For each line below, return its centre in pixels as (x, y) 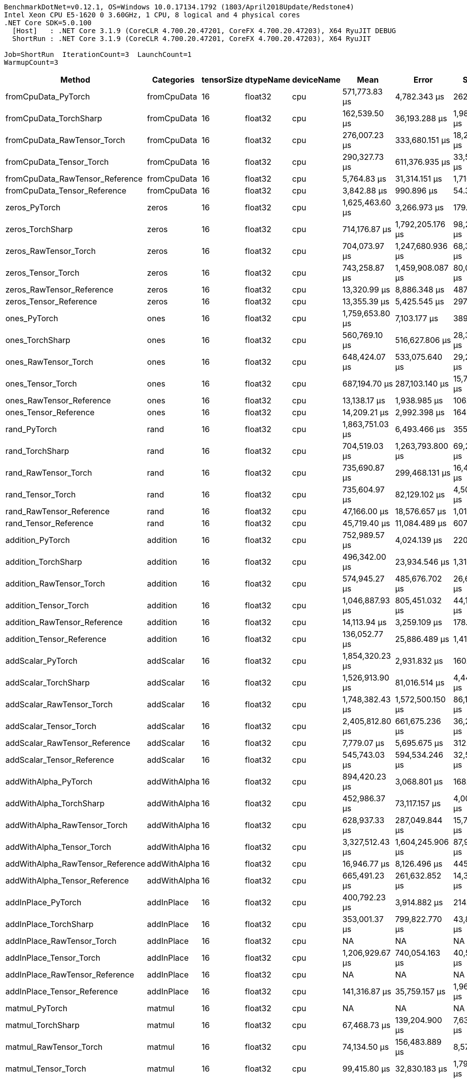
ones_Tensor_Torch (41, 384)
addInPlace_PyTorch (44, 902)
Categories (173, 80)
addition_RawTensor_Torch (55, 584)
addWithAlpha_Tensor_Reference (67, 881)
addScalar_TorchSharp (48, 683)
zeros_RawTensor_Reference (59, 290)
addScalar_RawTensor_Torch (59, 704)
